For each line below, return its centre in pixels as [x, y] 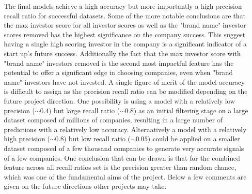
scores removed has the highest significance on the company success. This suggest [125, 34]
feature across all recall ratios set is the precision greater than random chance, [120, 167]
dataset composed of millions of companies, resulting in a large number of [113, 120]
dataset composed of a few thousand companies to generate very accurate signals [124, 148]
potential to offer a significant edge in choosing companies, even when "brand [118, 72]
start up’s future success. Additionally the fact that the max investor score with [122, 53]
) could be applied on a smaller [194, 139]
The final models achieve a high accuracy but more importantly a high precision [123, 6]
